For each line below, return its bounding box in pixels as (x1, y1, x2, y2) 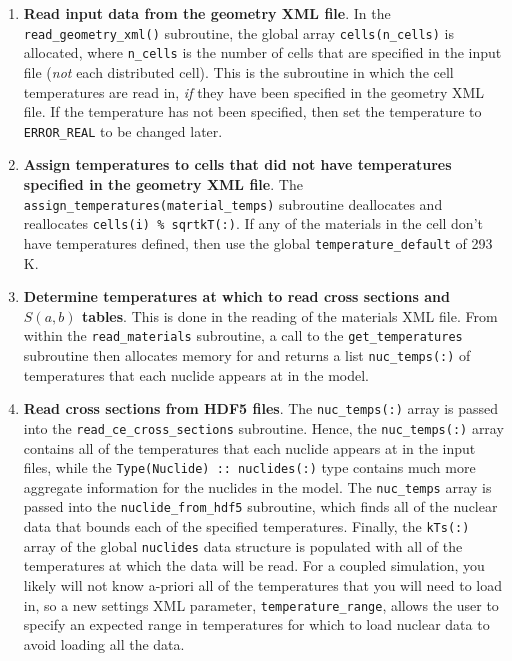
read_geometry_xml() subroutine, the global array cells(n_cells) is (23, 22, 455, 43)
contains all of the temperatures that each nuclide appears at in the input (23, 437, 476, 458)
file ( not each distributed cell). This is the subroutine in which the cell (23, 61, 454, 82)
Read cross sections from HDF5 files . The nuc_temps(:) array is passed (23, 398, 499, 419)
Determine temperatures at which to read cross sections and (23, 286, 450, 307)
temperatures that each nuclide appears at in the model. (23, 364, 370, 385)
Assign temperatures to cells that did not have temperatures (23, 154, 452, 175)
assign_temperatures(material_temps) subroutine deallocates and (23, 193, 443, 214)
